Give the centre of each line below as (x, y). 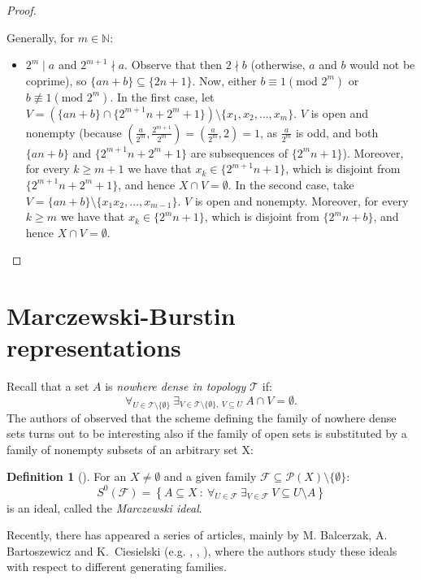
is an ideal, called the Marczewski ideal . (104, 507)
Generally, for (41, 37)
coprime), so (56, 80)
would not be (382, 65)
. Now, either (224, 80)
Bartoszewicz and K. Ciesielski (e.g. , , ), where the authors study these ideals (202, 550)
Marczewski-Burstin (121, 316)
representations (94, 347)
